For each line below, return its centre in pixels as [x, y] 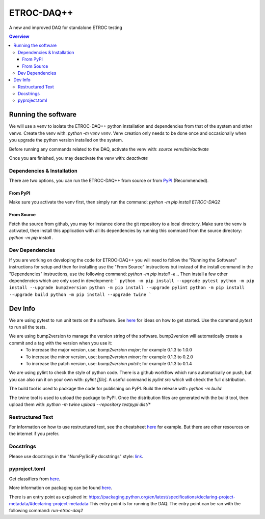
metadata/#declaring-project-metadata [49, 503]
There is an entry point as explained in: [48, 497]
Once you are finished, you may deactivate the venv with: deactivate [79, 158]
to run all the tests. [28, 327]
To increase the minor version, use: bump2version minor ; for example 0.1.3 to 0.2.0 [109, 357]
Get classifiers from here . [35, 479]
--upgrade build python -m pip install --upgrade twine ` [80, 294]
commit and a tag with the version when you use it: [61, 343]
